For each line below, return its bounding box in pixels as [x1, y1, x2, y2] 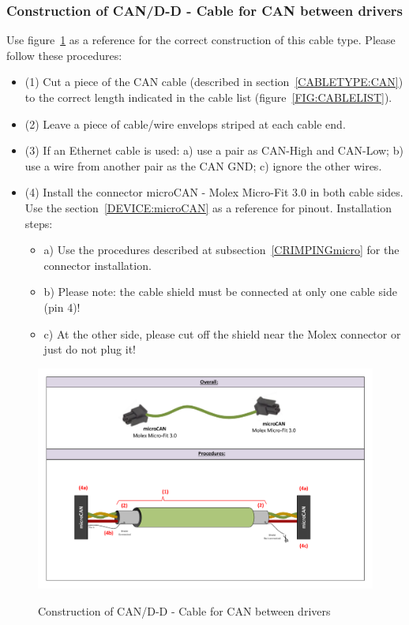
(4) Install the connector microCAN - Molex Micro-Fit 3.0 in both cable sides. [24, 184, 403, 200]
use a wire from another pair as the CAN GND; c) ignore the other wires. [24, 157, 382, 174]
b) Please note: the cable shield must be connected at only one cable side [43, 283, 397, 300]
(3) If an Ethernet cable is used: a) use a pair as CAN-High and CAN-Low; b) [24, 142, 403, 159]
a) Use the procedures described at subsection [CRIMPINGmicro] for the [43, 241, 400, 258]
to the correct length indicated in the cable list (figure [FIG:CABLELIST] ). [24, 89, 392, 105]
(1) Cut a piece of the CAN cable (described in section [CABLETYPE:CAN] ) [24, 73, 403, 90]
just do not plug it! [43, 341, 136, 357]
